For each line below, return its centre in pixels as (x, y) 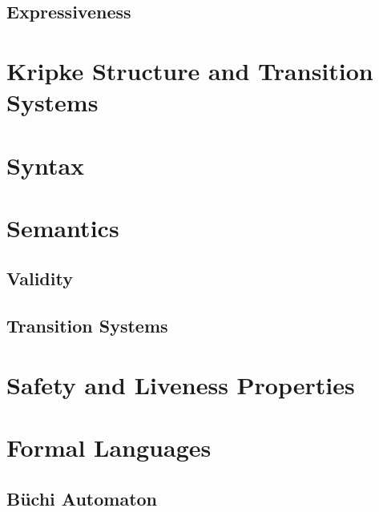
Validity (40, 278)
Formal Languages (109, 447)
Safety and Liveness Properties (181, 384)
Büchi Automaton (82, 498)
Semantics (63, 227)
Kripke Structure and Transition (190, 70)
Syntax (46, 165)
